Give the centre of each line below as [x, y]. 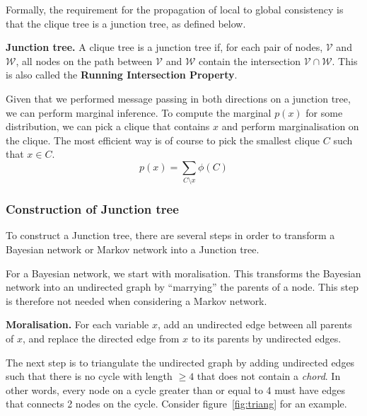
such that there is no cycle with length [89, 376]
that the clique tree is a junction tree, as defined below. [126, 23]
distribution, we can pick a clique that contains [108, 126]
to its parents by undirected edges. [266, 339]
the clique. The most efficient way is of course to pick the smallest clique [163, 140]
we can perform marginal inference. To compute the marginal [139, 112]
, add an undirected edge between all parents [255, 324]
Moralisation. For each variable [77, 324]
